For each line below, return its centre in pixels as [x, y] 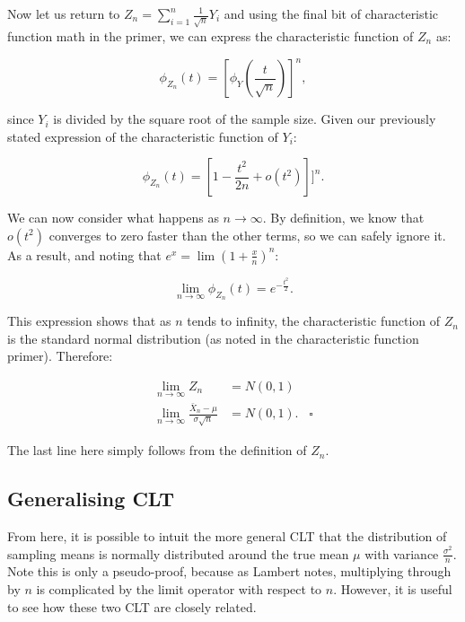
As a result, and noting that [84, 254]
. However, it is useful [393, 588]
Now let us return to [64, 13]
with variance [402, 553]
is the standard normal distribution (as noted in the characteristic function [213, 338]
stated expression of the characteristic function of [143, 136]
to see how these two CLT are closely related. [132, 606]
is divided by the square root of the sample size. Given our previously [245, 119]
